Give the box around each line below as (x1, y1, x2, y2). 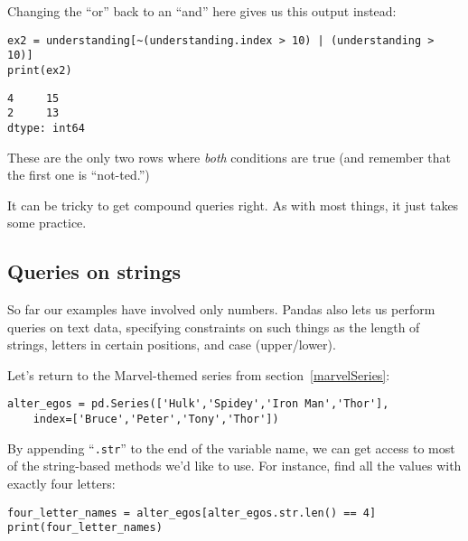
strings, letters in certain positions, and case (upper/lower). (7, 335, 336, 354)
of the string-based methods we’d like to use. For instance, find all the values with (7, 456, 462, 475)
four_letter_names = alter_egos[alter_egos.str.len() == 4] (7, 506, 377, 519)
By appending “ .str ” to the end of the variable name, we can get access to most (7, 438, 455, 457)
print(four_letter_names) (7, 521, 163, 535)
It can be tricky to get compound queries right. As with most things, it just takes (7, 195, 459, 214)
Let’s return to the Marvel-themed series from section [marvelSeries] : (7, 365, 390, 384)
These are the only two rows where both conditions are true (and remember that (7, 147, 452, 166)
